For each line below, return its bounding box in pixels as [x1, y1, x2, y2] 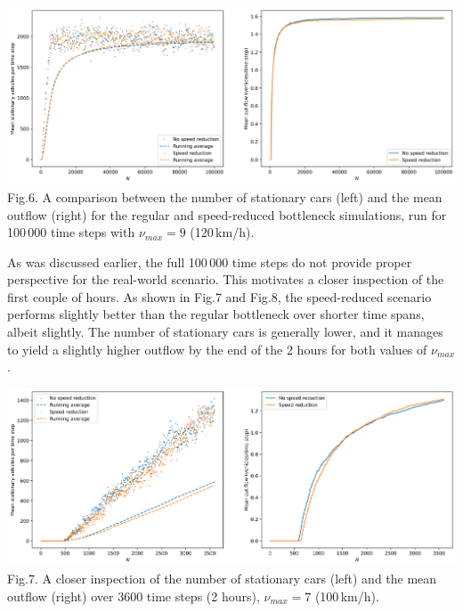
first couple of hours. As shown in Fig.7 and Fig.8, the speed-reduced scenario [7, 287, 432, 306]
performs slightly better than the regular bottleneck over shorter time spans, [7, 305, 425, 323]
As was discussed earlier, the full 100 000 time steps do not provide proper [7, 252, 412, 271]
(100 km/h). [314, 586, 379, 605]
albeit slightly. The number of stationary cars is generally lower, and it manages [7, 322, 443, 341]
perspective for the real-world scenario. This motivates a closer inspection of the [7, 270, 444, 289]
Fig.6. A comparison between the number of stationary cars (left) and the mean [7, 187, 443, 206]
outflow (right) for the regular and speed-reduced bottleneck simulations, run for [7, 205, 447, 224]
